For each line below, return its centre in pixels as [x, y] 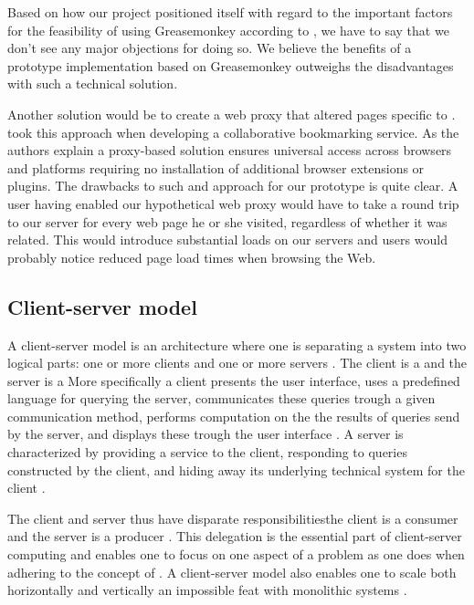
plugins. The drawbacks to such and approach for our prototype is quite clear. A [233, 186]
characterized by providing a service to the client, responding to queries [207, 452]
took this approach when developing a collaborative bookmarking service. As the [233, 132]
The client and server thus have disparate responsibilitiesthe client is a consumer [233, 518]
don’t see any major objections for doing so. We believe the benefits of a [210, 48]
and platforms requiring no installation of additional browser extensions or [216, 167]
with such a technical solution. [93, 83]
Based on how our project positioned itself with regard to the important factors [230, 12]
